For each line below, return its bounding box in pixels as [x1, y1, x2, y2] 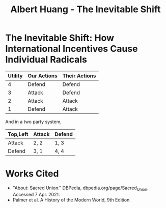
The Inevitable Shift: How [5, 32, 115, 44]
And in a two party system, [5, 118, 62, 125]
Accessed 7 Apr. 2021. [12, 191, 60, 197]
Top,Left [8, 131, 29, 138]
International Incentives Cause [5, 43, 138, 54]
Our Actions [27, 72, 58, 79]
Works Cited [5, 168, 59, 180]
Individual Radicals [5, 54, 88, 66]
